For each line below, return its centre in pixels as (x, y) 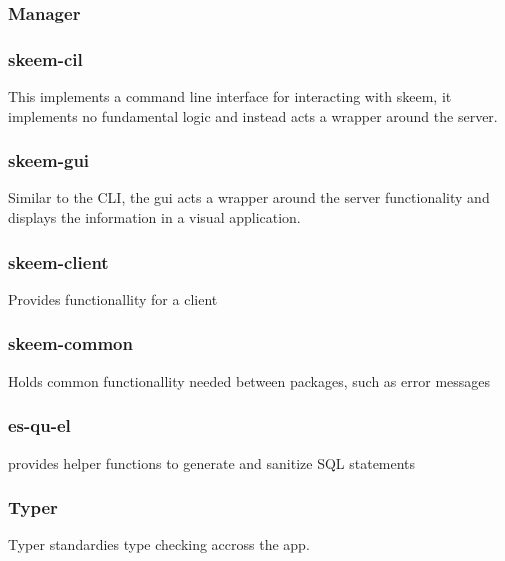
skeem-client (58, 261)
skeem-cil (45, 58)
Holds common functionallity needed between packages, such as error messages (249, 380)
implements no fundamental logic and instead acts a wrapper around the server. (253, 115)
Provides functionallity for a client (113, 298)
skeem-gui (49, 160)
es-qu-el (39, 425)
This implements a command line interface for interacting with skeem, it (230, 96)
